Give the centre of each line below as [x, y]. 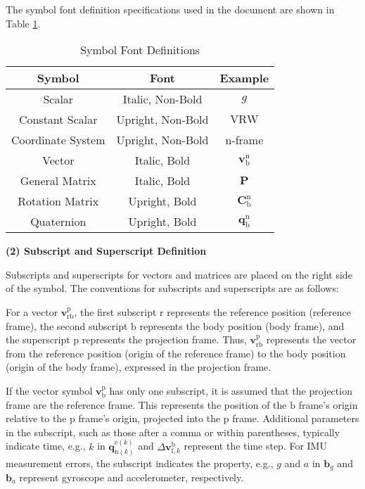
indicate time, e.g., [46, 446]
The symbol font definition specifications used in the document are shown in [170, 9]
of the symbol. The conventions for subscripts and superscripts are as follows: [172, 288]
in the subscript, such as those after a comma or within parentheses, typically [173, 432]
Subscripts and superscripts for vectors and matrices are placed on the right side [179, 274]
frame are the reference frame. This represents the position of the [146, 404]
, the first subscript [115, 311]
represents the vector [311, 339]
